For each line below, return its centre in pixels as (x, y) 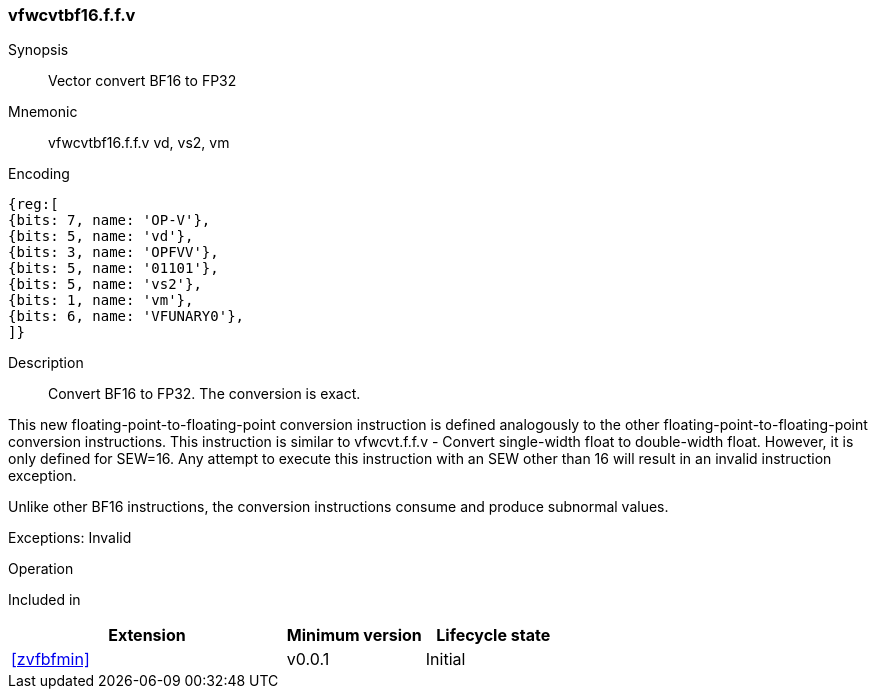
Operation (41, 569)
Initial (445, 659)
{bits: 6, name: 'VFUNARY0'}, (126, 316)
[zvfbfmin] (50, 659)
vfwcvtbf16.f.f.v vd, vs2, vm (139, 143)
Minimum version (354, 635)
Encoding (39, 174)
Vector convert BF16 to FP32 (142, 81)
